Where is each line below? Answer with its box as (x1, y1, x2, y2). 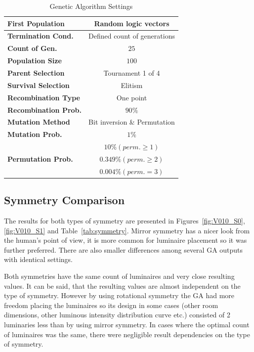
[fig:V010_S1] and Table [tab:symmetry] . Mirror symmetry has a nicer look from (4, 225, 250, 235)
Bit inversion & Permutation (88, 117, 175, 127)
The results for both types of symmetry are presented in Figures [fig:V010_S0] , (4, 216, 245, 226)
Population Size (7, 55, 62, 66)
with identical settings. (4, 254, 73, 264)
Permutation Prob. (7, 153, 73, 164)
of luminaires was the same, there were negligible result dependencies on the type (4, 329, 250, 339)
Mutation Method (7, 117, 70, 127)
